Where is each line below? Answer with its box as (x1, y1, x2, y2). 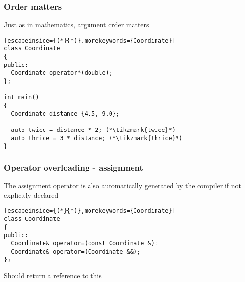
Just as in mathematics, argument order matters (4, 20, 149, 30)
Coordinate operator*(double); (11, 69, 112, 77)
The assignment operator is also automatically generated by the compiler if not (4, 180, 242, 191)
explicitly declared (4, 190, 59, 200)
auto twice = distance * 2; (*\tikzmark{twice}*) (11, 127, 176, 134)
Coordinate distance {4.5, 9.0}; (11, 110, 120, 117)
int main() (4, 94, 39, 101)
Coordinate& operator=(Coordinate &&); (11, 248, 141, 255)
